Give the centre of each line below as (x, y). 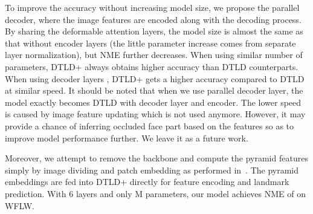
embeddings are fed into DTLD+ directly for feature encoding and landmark (147, 182)
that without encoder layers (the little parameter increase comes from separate (150, 43)
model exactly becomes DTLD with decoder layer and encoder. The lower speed (153, 102)
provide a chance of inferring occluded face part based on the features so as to (150, 125)
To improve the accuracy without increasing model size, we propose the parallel (152, 7)
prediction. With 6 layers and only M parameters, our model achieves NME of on (156, 193)
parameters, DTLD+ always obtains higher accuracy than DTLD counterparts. (152, 66)
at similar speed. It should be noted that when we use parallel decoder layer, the (154, 90)
